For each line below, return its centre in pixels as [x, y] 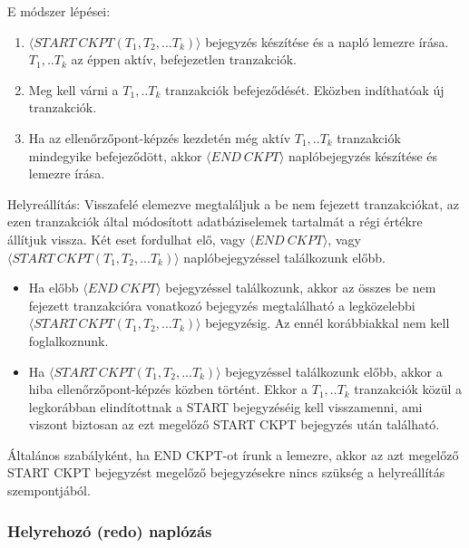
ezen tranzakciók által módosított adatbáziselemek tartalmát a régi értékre [215, 221]
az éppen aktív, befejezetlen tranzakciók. [184, 59]
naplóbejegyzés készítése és [363, 155]
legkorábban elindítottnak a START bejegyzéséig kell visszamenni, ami [225, 406]
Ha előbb [54, 288]
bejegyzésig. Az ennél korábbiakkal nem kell [327, 323]
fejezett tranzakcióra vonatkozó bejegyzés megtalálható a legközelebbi [222, 305]
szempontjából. [49, 490]
